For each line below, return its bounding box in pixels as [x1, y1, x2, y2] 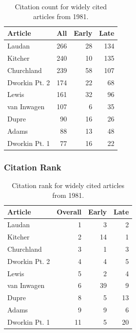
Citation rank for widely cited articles [12, 180, 125, 190]
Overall [57, 207, 82, 217]
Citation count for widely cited [15, 1, 107, 11]
